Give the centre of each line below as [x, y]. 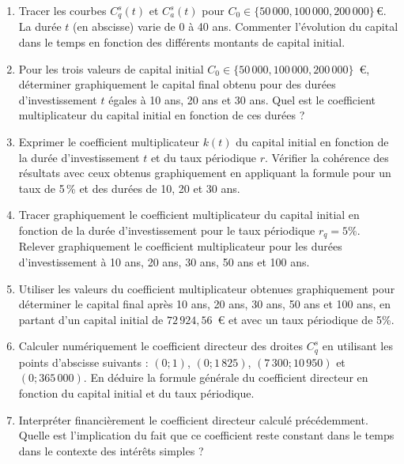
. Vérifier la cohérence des [327, 157]
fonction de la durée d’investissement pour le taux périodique [167, 230]
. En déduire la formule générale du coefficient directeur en [226, 377]
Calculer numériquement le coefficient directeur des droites [161, 346]
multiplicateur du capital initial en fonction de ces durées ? [162, 115]
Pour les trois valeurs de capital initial [111, 68]
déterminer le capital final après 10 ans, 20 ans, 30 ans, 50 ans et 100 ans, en [205, 304]
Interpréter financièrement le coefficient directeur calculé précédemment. [193, 419]
